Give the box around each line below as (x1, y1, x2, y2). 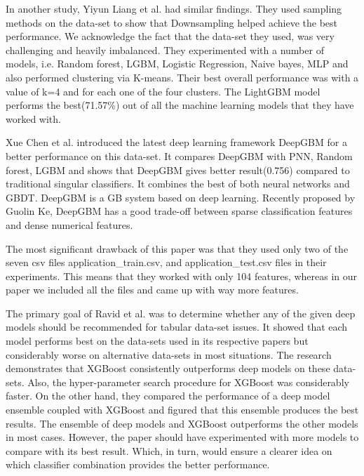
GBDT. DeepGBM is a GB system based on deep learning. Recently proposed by (6, 190, 356, 204)
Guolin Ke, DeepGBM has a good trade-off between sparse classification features (6, 204, 353, 218)
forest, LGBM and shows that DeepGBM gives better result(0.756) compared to (6, 162, 350, 177)
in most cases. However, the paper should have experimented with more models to (6, 430, 359, 444)
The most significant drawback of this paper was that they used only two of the (6, 241, 349, 256)
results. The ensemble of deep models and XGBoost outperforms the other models (6, 416, 358, 430)
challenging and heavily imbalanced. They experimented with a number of (6, 42, 324, 57)
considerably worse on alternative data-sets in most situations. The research (6, 347, 332, 362)
